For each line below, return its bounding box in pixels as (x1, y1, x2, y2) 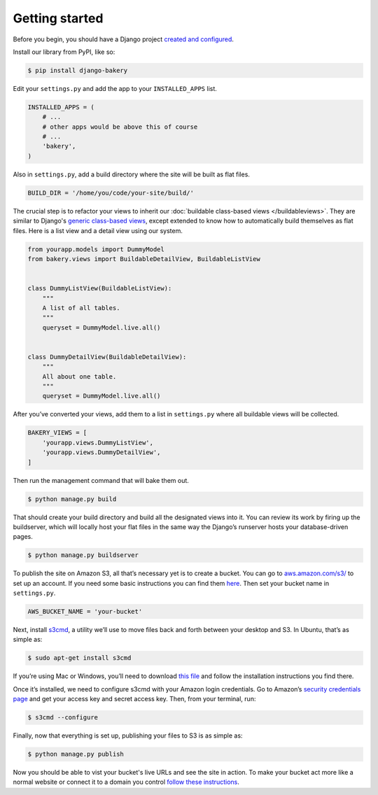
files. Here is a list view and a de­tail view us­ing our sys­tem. (13, 226, 183, 234)
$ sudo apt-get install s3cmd (27, 654, 132, 662)
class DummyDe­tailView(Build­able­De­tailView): (27, 353, 187, 360)
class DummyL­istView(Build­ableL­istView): (27, 284, 172, 293)
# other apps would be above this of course (42, 122, 198, 131)
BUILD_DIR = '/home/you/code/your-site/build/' (27, 189, 194, 197)
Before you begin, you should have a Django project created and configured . (13, 35, 234, 43)
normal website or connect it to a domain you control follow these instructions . (13, 778, 239, 787)
